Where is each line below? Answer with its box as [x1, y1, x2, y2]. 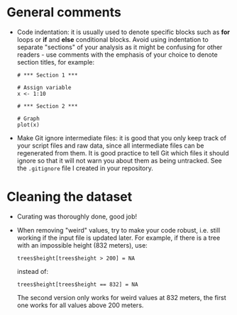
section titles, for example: [16, 57, 95, 66]
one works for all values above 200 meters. [16, 301, 144, 309]
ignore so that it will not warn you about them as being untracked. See [16, 156, 223, 165]
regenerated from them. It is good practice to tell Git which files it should [16, 148, 229, 157]
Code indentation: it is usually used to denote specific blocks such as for [16, 28, 231, 36]
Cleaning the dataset [6, 189, 133, 205]
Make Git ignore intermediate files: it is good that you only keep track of [16, 133, 226, 142]
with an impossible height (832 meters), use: [16, 241, 148, 249]
